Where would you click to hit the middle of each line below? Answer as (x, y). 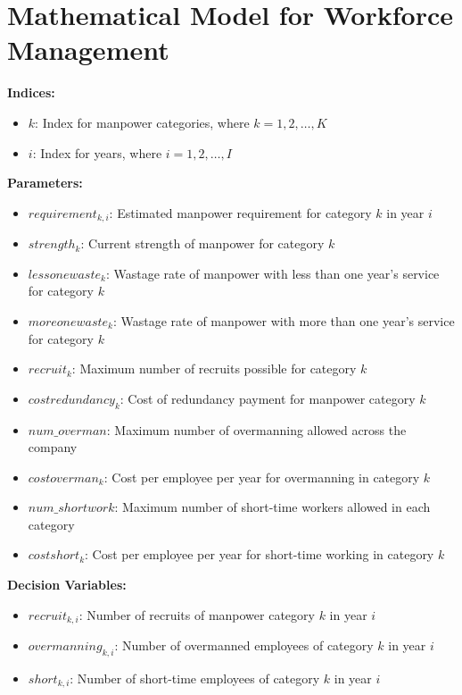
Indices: (31, 92)
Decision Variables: (67, 585)
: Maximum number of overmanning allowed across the (256, 429)
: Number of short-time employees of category (195, 678)
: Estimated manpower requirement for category (240, 212)
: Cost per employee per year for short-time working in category (260, 554)
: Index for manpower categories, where (142, 122)
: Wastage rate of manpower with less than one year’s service (272, 273)
